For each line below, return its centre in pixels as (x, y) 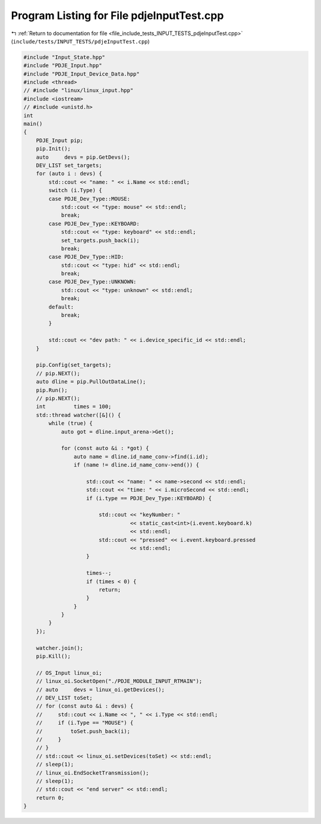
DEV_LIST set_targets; (69, 166)
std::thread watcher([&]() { (78, 415)
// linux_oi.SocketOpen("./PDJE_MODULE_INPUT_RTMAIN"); (119, 681)
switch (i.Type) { (75, 191)
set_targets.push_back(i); (100, 240)
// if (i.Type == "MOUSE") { (85, 723)
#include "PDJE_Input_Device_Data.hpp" (81, 74)
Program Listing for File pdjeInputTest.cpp (117, 15)
